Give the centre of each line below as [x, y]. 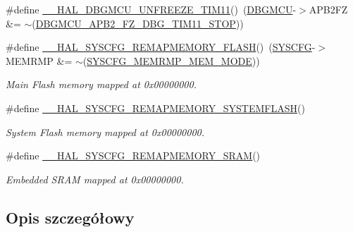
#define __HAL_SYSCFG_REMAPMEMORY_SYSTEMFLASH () [155, 108]
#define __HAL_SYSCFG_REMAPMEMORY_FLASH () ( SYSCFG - [161, 47]
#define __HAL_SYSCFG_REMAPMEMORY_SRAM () [133, 155]
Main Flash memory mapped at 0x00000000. [101, 84]
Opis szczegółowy [70, 217]
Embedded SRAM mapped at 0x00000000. [95, 179]
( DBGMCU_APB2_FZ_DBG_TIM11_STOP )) [138, 23]
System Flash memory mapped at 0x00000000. [105, 132]
